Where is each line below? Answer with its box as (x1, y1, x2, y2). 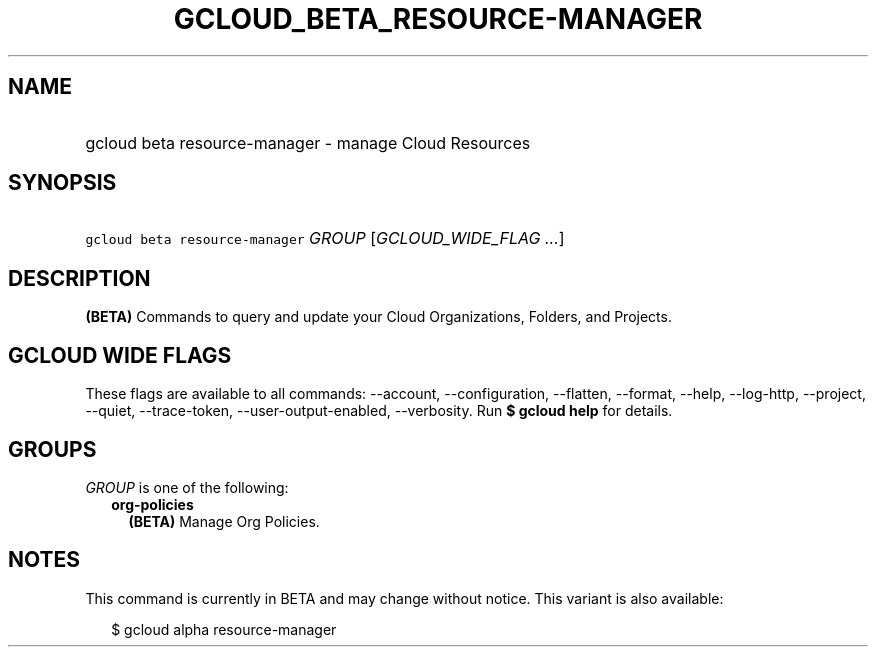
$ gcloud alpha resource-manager (111, 620, 337, 638)
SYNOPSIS (8, 170, 117, 196)
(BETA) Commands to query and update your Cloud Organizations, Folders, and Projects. (85, 308, 672, 326)
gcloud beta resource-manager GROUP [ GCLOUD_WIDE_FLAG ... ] (85, 228, 565, 249)
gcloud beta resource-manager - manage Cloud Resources (85, 132, 531, 153)
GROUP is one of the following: (85, 478, 289, 496)
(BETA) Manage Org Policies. (128, 512, 320, 530)
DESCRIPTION (8, 265, 151, 291)
